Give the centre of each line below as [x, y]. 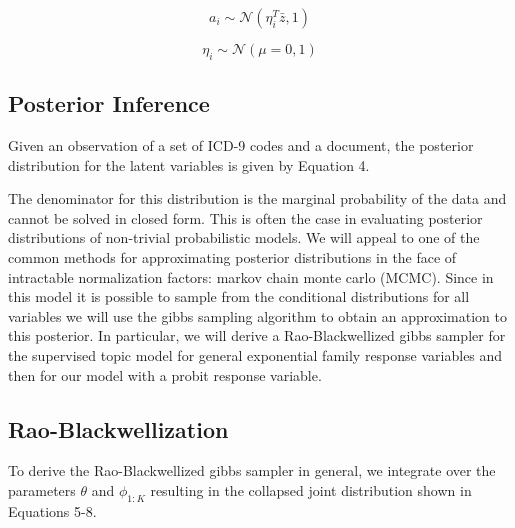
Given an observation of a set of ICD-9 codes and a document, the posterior [241, 145]
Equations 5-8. [52, 510]
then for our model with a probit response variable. [165, 374]
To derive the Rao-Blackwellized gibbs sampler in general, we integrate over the [252, 470]
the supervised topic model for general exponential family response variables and [255, 354]
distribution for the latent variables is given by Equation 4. [189, 164]
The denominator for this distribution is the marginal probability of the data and [257, 198]
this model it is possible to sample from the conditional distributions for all [239, 296]
